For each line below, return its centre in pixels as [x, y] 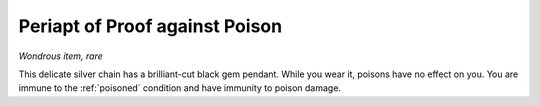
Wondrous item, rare [61, 56]
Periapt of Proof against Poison [150, 26]
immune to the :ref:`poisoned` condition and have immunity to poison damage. [180, 88]
